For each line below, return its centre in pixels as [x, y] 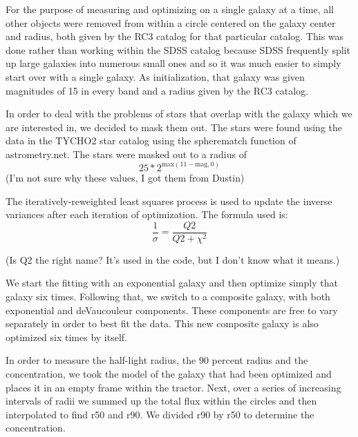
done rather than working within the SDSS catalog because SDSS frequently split [178, 49]
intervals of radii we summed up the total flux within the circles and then [161, 401]
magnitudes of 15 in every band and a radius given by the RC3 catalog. [157, 90]
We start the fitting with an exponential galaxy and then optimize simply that [172, 283]
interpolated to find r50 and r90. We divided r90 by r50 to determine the [160, 414]
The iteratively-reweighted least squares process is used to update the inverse [169, 201]
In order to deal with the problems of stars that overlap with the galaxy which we [179, 114]
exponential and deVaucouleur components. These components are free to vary [172, 310]
